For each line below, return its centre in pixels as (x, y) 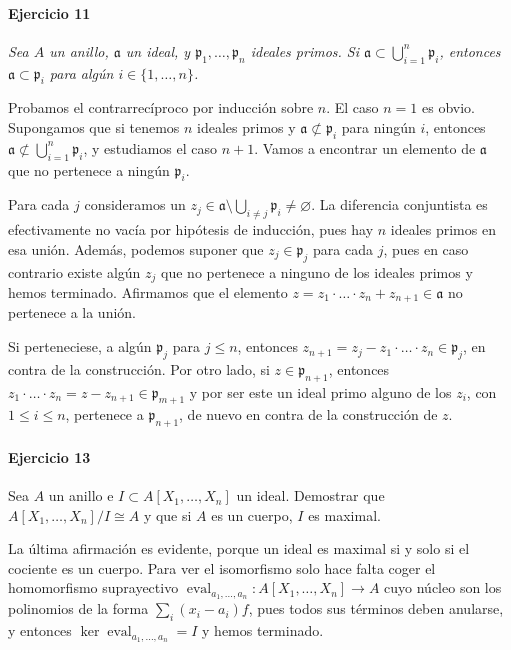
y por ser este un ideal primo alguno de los (320, 391)
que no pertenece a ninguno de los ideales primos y (317, 271)
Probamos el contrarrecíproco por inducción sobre (161, 107)
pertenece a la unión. (72, 312)
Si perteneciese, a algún (80, 346)
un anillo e (81, 495)
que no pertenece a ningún (89, 169)
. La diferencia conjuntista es (399, 204)
